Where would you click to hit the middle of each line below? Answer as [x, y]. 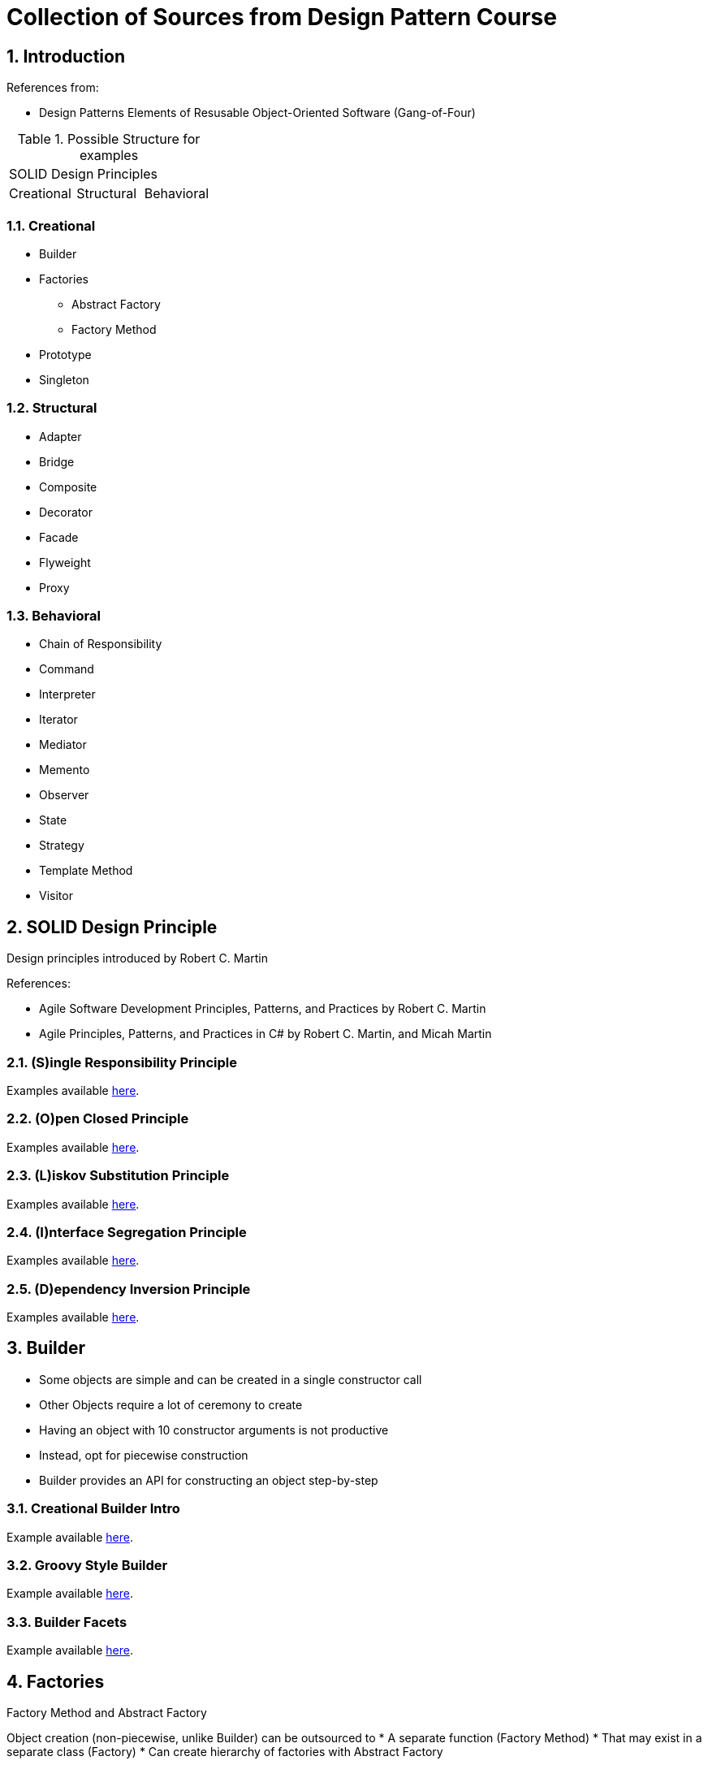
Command [67, 669]
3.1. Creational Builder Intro [93, 1509]
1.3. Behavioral [54, 616]
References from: [53, 88]
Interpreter [67, 694]
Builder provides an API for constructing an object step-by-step [209, 1480]
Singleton [64, 379]
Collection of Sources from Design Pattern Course [282, 17]
